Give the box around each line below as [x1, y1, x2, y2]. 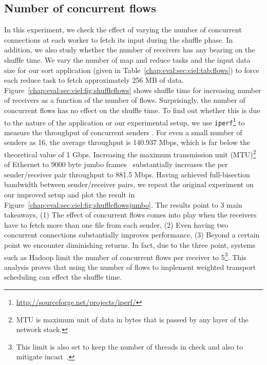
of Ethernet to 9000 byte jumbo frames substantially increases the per [4, 159, 228, 170]
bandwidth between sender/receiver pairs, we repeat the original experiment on [4, 179, 254, 190]
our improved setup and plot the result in [4, 189, 135, 200]
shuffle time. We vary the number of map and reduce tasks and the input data [4, 54, 251, 65]
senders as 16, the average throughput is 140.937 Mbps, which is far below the [4, 137, 250, 148]
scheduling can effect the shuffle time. [4, 271, 122, 282]
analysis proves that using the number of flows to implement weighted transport [4, 261, 256, 272]
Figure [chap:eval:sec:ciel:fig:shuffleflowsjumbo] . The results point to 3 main [4, 199, 242, 210]
